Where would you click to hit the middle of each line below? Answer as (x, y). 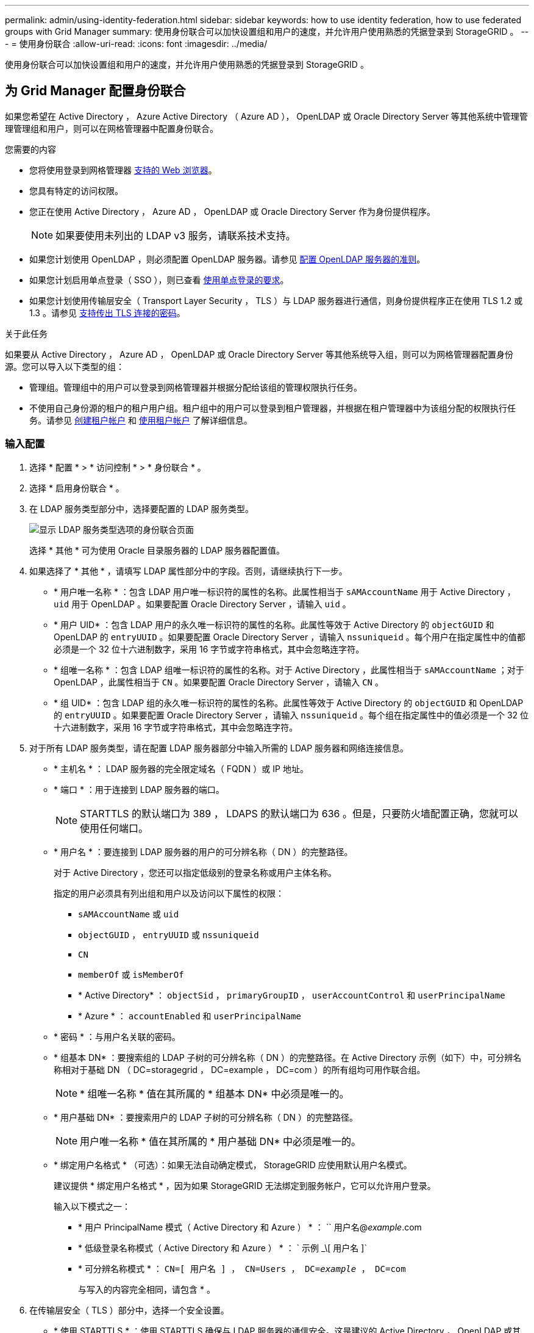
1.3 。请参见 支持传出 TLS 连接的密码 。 (107, 312)
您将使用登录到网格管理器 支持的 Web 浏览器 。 (123, 170)
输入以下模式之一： (92, 1206)
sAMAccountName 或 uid (129, 914)
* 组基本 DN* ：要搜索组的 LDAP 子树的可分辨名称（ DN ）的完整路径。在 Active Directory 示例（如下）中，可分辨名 (288, 1057)
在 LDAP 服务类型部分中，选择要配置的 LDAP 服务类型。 (142, 508)
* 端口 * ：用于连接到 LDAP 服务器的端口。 (139, 789)
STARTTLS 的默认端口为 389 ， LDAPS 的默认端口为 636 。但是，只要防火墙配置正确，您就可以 (299, 813)
